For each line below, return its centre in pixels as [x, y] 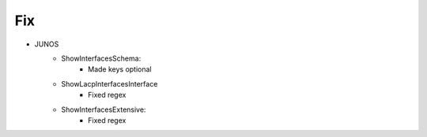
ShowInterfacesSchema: [101, 58]
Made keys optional [120, 69]
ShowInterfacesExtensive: [104, 109]
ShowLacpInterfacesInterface [110, 83]
